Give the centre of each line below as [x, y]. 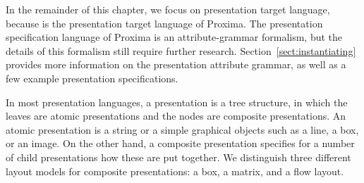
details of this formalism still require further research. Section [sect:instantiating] [181, 50]
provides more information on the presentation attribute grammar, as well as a [176, 64]
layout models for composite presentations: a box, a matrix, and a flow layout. [175, 171]
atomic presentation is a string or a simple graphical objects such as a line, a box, [182, 129]
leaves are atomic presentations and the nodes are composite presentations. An [176, 116]
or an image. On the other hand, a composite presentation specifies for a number [180, 143]
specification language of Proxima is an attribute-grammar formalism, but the [174, 37]
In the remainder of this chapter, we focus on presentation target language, [168, 9]
